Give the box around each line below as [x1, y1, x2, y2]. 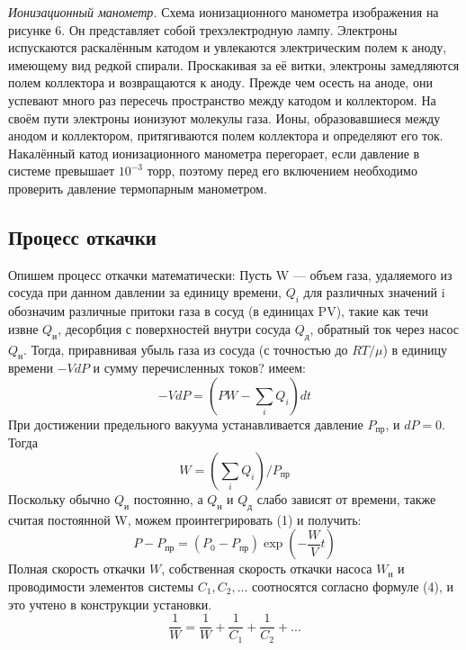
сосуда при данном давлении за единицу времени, [8, 283, 282, 302]
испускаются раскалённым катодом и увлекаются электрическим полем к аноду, [8, 38, 447, 57]
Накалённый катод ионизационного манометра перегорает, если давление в [8, 143, 420, 162]
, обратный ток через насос [309, 319, 459, 338]
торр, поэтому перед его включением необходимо [147, 161, 417, 180]
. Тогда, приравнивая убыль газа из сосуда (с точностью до [23, 339, 348, 358]
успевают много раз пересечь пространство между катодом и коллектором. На [8, 90, 436, 109]
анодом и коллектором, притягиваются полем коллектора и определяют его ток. [8, 126, 444, 145]
